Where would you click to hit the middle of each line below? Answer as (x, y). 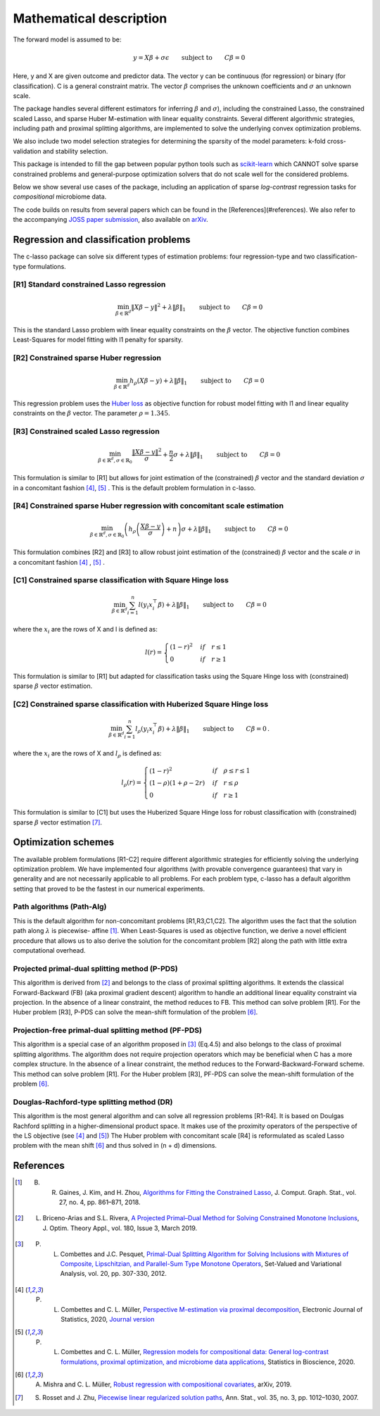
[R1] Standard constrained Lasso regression (89, 284)
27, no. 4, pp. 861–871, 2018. (100, 1202)
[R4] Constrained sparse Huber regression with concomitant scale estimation (148, 506)
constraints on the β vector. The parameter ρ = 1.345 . (91, 413)
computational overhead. (49, 951)
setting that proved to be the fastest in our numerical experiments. (109, 889)
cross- (337, 142)
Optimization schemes (64, 842)
